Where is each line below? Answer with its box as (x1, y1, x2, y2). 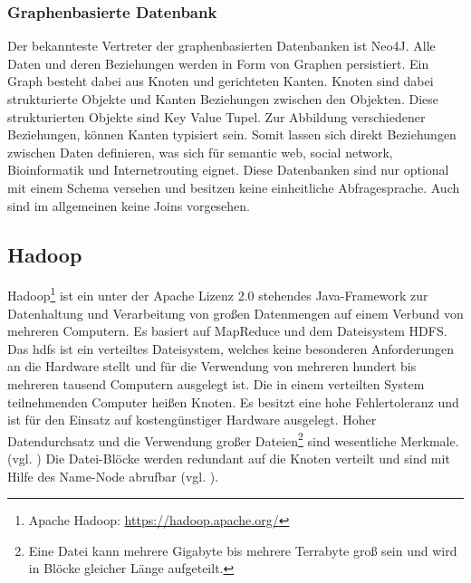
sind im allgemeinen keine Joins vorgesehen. (7, 196, 251, 215)
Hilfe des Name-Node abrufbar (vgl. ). (7, 466, 219, 485)
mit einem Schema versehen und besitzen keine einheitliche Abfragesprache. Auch (7, 177, 460, 196)
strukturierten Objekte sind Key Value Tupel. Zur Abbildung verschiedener (7, 107, 426, 126)
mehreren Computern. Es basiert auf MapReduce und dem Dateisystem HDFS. (7, 321, 447, 340)
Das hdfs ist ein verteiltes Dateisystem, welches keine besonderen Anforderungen (7, 339, 455, 358)
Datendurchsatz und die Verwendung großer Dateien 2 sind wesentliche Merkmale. (7, 428, 459, 450)
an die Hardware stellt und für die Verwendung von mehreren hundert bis (7, 357, 417, 376)
